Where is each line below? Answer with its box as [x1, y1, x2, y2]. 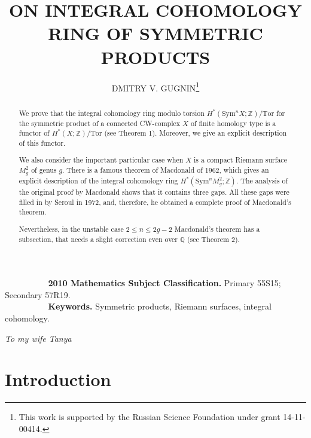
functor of [19, 128, 50, 138]
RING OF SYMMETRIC [48, 21, 263, 45]
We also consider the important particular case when [19, 155, 184, 165]
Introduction [5, 367, 111, 391]
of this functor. [19, 137, 66, 148]
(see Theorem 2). [187, 234, 240, 244]
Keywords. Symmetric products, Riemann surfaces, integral [48, 300, 272, 313]
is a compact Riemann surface [194, 155, 287, 165]
